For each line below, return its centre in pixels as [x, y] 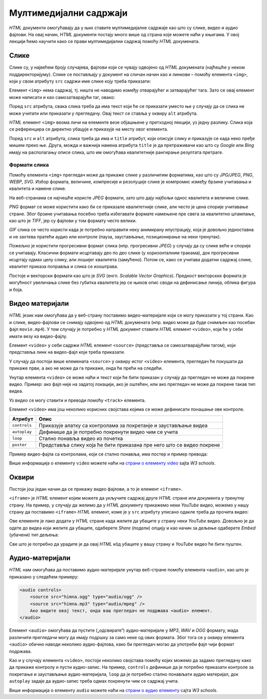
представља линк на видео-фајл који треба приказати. [67, 352]
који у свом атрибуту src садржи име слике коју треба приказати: [80, 81]
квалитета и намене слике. [38, 188]
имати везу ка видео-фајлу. [38, 336]
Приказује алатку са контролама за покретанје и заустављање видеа [123, 425]
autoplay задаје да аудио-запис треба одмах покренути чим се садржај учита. [94, 681]
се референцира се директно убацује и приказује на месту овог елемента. [89, 129]
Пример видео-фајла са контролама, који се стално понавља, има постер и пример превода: [108, 454]
